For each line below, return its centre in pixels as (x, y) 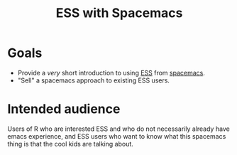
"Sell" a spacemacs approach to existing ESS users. (94, 80)
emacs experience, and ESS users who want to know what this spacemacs (117, 136)
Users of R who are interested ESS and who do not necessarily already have (119, 129)
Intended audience (64, 109)
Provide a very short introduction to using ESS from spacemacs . (111, 73)
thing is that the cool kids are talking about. (70, 144)
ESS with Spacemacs (119, 13)
